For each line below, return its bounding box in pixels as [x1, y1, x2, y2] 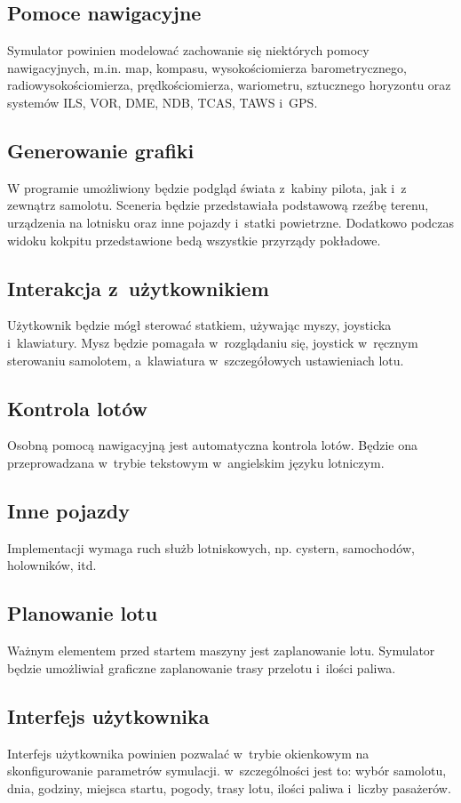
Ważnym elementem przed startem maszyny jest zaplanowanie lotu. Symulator [7, 641, 435, 660]
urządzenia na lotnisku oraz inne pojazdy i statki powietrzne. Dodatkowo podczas [7, 213, 455, 231]
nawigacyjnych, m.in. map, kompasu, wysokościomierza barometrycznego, [7, 58, 407, 76]
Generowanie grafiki [7, 136, 195, 164]
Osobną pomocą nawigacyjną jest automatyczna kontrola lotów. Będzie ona [7, 436, 417, 454]
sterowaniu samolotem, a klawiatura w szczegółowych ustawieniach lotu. [7, 350, 404, 369]
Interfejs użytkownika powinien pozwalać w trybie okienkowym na [7, 743, 370, 762]
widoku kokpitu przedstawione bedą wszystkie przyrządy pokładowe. [7, 230, 381, 249]
